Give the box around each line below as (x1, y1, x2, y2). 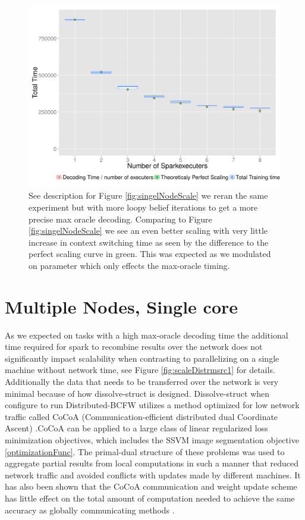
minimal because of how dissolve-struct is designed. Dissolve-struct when (5, 387, 270, 399)
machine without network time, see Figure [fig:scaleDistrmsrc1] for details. (5, 364, 275, 376)
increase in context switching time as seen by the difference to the (29, 236, 269, 248)
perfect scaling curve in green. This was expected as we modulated (29, 248, 271, 260)
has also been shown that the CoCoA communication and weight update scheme (5, 480, 297, 493)
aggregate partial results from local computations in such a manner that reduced (5, 457, 299, 469)
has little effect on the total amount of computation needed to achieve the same (5, 492, 295, 504)
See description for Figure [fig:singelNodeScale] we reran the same (29, 189, 268, 202)
